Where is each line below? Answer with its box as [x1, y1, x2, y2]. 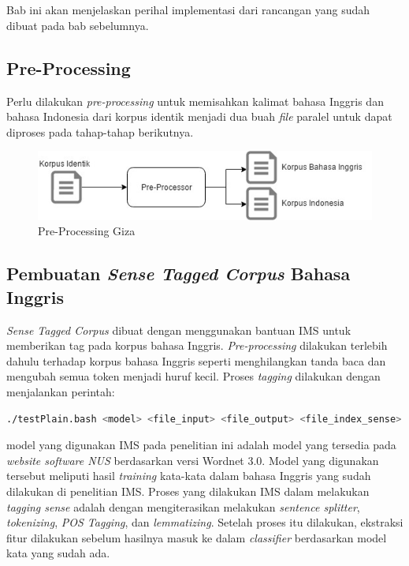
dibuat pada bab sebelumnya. [6, 17, 149, 33]
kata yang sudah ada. [6, 545, 110, 561]
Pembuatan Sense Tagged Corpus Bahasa [6, 261, 351, 286]
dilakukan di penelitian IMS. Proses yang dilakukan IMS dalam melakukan [6, 482, 370, 499]
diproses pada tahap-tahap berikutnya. [6, 123, 194, 140]
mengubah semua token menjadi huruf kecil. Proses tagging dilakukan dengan [6, 368, 381, 384]
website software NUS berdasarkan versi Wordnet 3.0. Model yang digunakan [6, 452, 379, 468]
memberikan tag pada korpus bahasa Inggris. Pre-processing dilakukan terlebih [6, 337, 388, 354]
